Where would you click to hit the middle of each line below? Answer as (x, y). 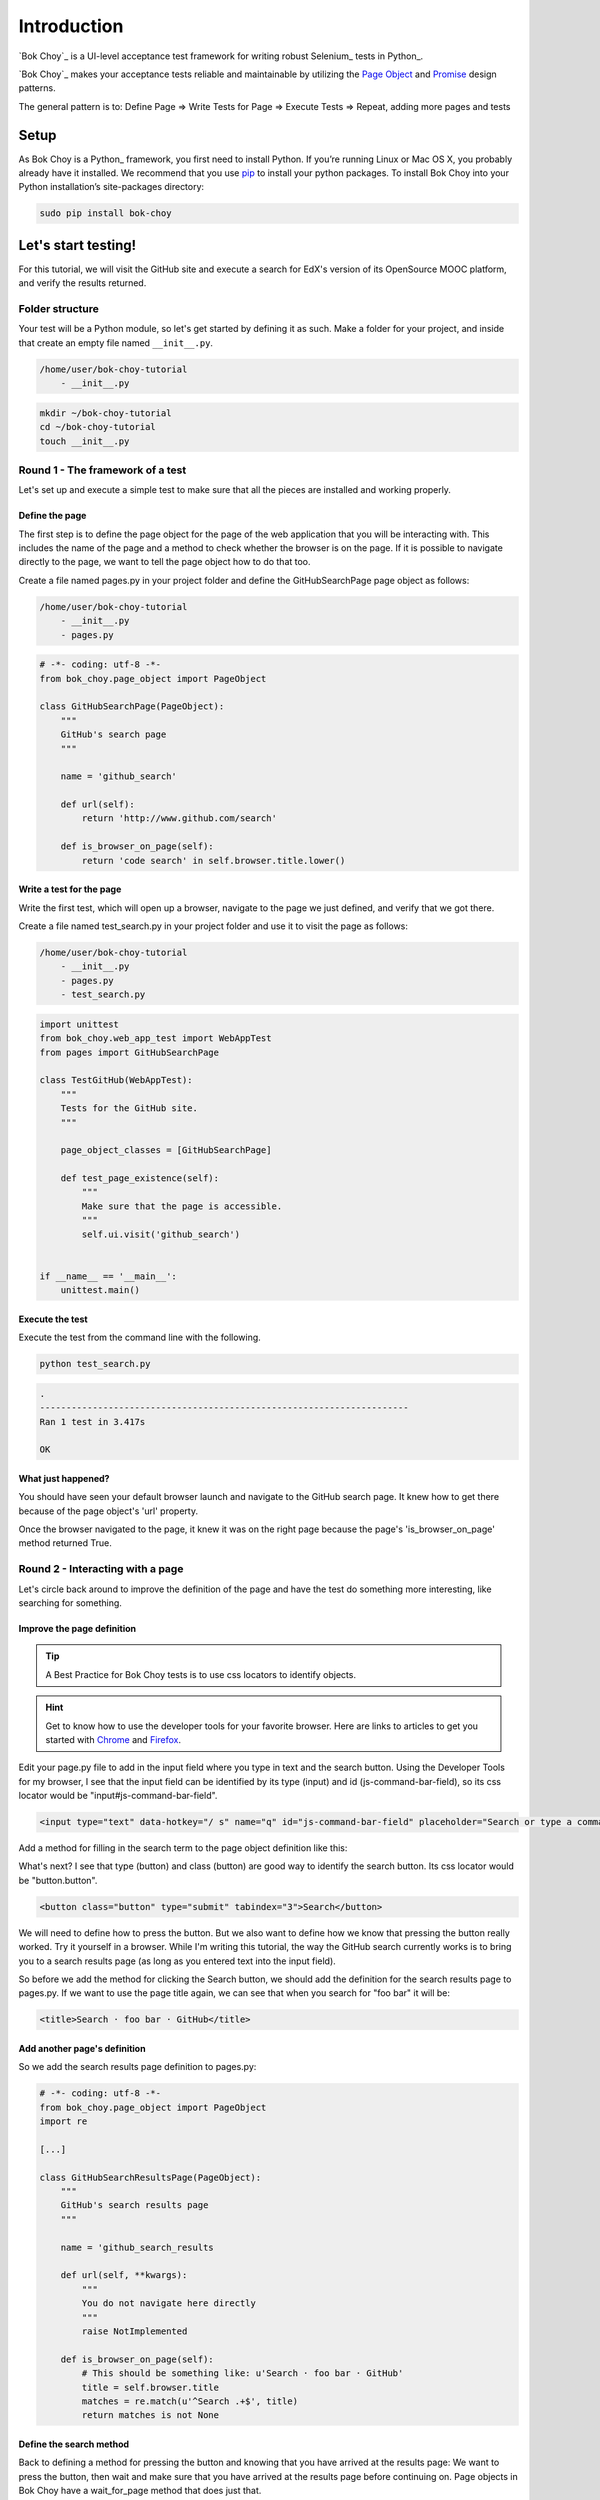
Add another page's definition (82, 2048)
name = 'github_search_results (137, 2247)
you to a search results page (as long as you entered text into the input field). (177, 1961)
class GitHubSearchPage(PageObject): (132, 706)
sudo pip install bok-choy (105, 213)
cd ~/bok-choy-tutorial (98, 427)
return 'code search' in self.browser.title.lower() (213, 860)
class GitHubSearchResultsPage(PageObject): (150, 2177)
